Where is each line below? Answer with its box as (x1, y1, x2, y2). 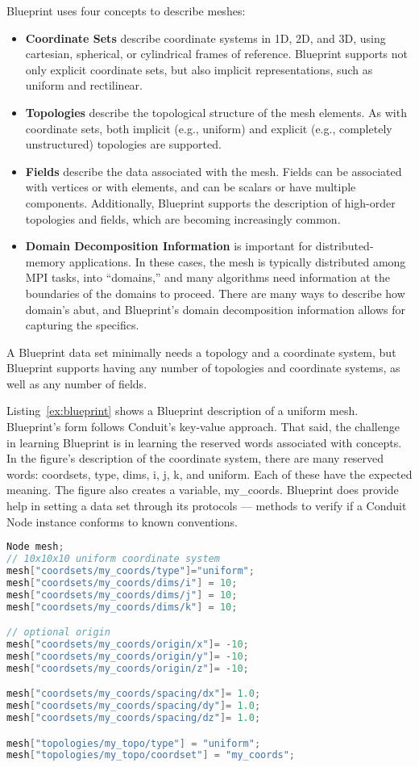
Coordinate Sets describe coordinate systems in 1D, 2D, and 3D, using (25, 29, 386, 46)
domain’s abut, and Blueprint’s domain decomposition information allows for (25, 300, 406, 317)
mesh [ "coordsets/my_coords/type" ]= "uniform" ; (6, 564, 255, 576)
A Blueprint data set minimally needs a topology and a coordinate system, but (6, 343, 396, 360)
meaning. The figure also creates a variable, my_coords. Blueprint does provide (6, 481, 399, 498)
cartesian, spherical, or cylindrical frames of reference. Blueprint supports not (25, 45, 409, 62)
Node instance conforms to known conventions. (6, 513, 238, 530)
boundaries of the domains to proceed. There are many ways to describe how (25, 284, 405, 301)
